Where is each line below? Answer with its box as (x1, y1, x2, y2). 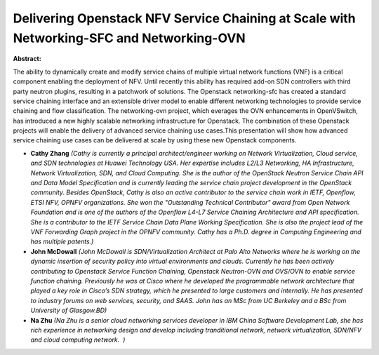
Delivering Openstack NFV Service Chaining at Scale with (13, 11, 356, 26)
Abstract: (13, 55, 41, 63)
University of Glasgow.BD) (30, 306, 107, 315)
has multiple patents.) (30, 237, 94, 246)
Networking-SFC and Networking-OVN (13, 30, 246, 46)
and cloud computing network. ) (30, 335, 126, 344)
